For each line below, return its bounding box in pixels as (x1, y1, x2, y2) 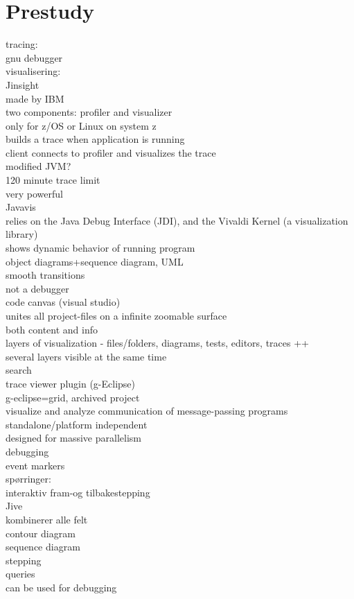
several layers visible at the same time (6, 349, 167, 363)
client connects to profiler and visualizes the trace (6, 145, 216, 159)
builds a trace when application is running (6, 132, 185, 146)
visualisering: (6, 64, 61, 78)
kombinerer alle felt (6, 512, 88, 526)
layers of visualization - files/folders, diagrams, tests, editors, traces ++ (6, 336, 309, 350)
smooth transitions (6, 268, 85, 282)
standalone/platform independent (6, 417, 148, 431)
